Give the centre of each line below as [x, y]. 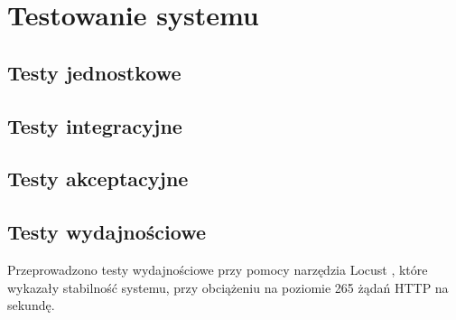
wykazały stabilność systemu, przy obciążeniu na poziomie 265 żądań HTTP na [228, 287]
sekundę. [31, 305]
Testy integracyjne [95, 125]
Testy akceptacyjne [98, 179]
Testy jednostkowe [94, 72]
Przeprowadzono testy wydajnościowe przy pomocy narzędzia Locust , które [218, 269]
